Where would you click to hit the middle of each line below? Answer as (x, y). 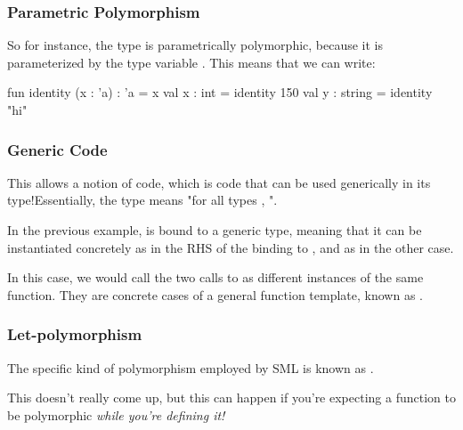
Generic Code (57, 149)
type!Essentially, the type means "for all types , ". (142, 200)
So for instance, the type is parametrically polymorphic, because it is (195, 45)
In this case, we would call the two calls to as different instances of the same (215, 277)
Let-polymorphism (75, 334)
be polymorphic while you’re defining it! (116, 414)
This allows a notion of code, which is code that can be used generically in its (219, 182)
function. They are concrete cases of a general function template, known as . (215, 294)
